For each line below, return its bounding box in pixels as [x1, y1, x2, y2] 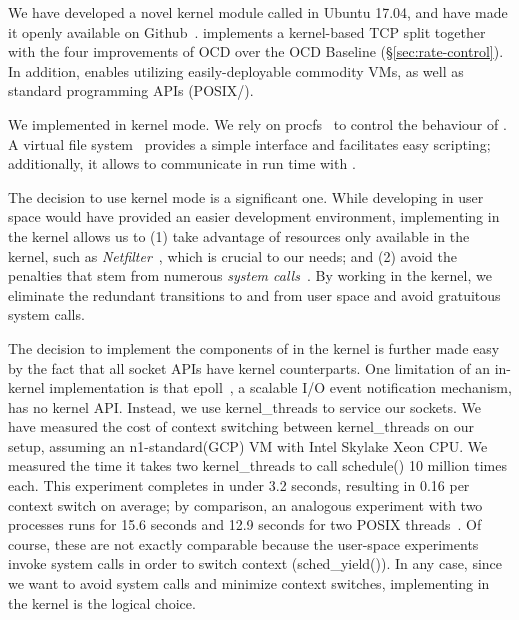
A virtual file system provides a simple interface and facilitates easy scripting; [8, 133, 491, 154]
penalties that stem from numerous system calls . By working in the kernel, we [8, 265, 492, 286]
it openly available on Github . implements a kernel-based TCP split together [8, 21, 486, 42]
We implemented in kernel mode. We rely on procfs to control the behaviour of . [8, 113, 507, 134]
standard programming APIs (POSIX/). [8, 80, 254, 101]
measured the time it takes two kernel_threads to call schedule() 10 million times [8, 455, 507, 476]
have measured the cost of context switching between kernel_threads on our [8, 416, 474, 437]
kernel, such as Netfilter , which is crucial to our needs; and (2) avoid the [8, 245, 457, 266]
